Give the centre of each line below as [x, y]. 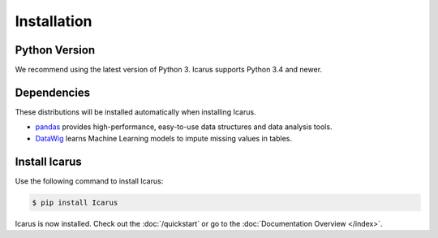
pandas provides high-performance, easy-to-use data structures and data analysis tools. [184, 127]
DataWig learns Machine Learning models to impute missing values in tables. [163, 138]
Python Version [55, 50]
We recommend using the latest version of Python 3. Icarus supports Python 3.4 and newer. [169, 70]
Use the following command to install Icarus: [89, 181]
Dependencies [53, 92]
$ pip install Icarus [75, 202]
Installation [54, 21]
